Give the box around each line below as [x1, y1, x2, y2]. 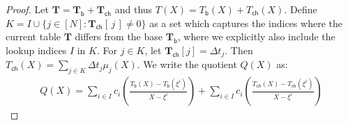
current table [6, 29, 61, 44]
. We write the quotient [137, 57, 237, 72]
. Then [225, 42, 253, 57]
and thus [114, 2, 153, 16]
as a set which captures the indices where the [149, 15, 342, 30]
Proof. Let [6, 2, 49, 16]
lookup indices [6, 42, 67, 57]
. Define [284, 2, 317, 16]
